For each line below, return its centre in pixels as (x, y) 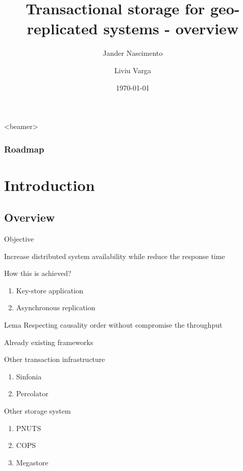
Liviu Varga (133, 70)
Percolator (32, 393)
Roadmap (24, 149)
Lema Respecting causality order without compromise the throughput (113, 325)
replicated (62, 28)
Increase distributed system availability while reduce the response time (115, 256)
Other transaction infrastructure (55, 359)
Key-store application (50, 290)
